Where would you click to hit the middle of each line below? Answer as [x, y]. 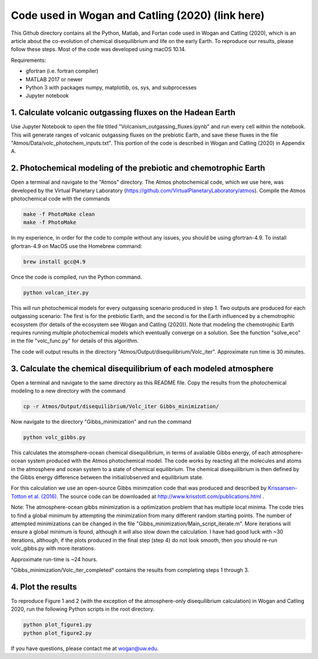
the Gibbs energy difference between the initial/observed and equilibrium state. [107, 478]
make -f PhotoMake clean [59, 214]
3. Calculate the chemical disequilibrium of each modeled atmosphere [142, 368]
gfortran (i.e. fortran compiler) [62, 71]
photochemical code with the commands [60, 199]
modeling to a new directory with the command [68, 390]
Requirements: [29, 60]
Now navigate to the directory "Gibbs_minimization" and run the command [101, 422]
